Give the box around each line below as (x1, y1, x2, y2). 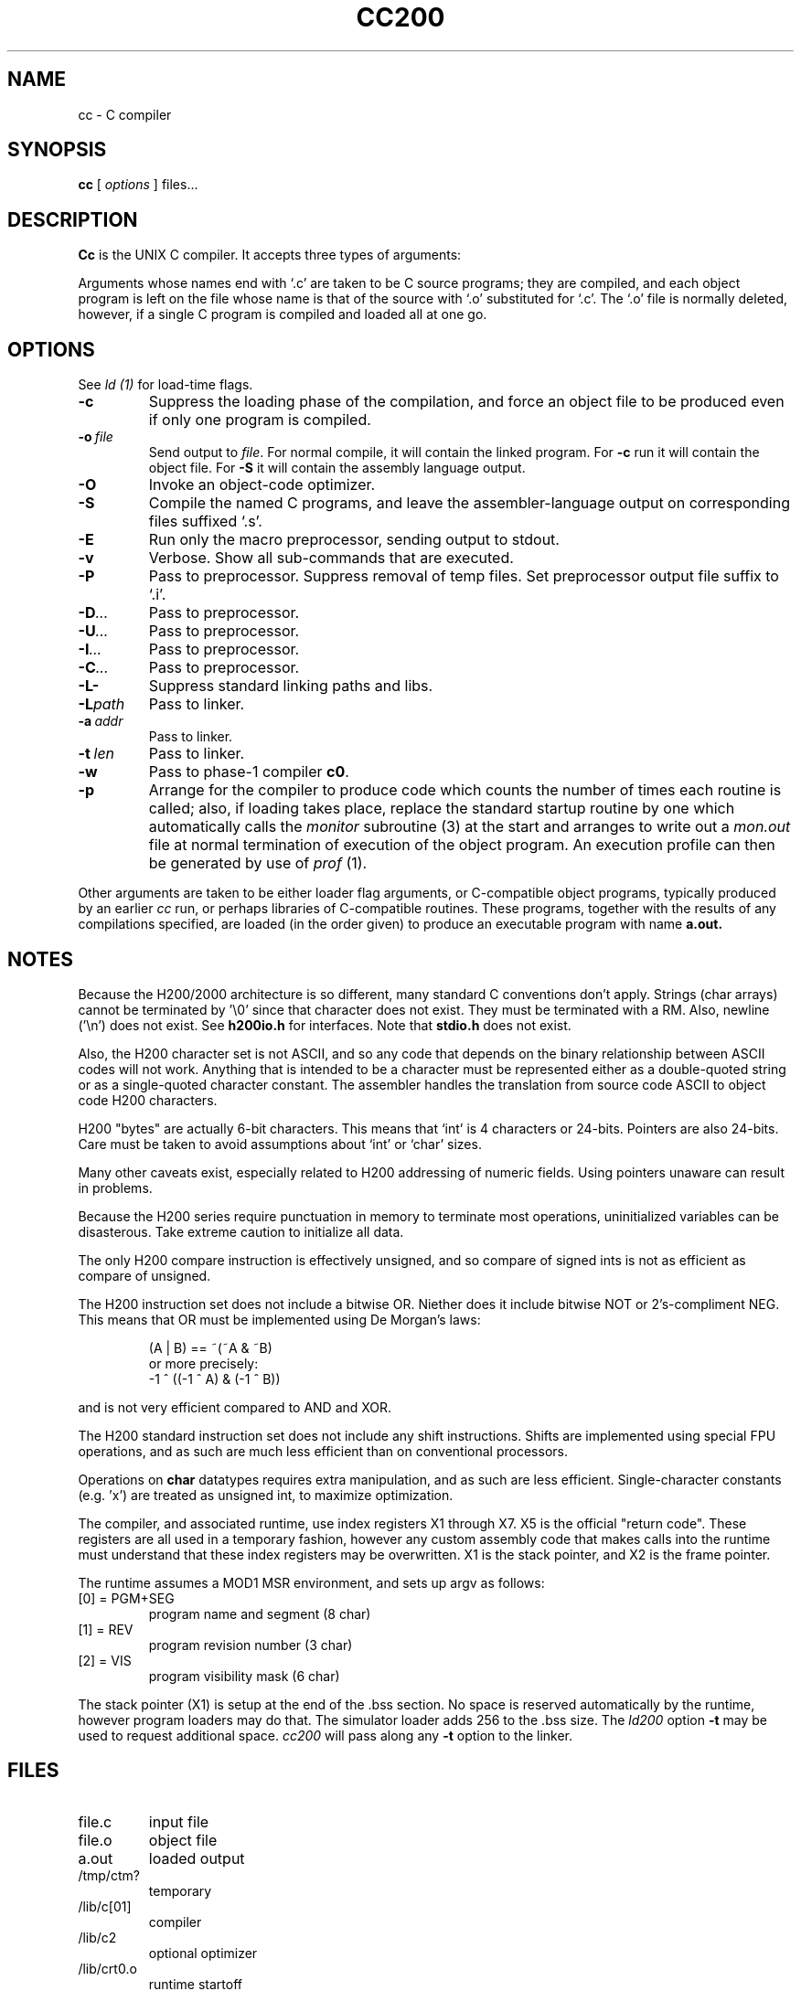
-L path (78, 695, 125, 714)
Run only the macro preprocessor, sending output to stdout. (148, 530, 560, 549)
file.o (78, 1830, 112, 1849)
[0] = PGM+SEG (78, 1590, 175, 1606)
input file (148, 1812, 209, 1831)
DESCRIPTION (7, 208, 138, 231)
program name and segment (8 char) (148, 1605, 371, 1622)
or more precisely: (148, 1355, 259, 1371)
